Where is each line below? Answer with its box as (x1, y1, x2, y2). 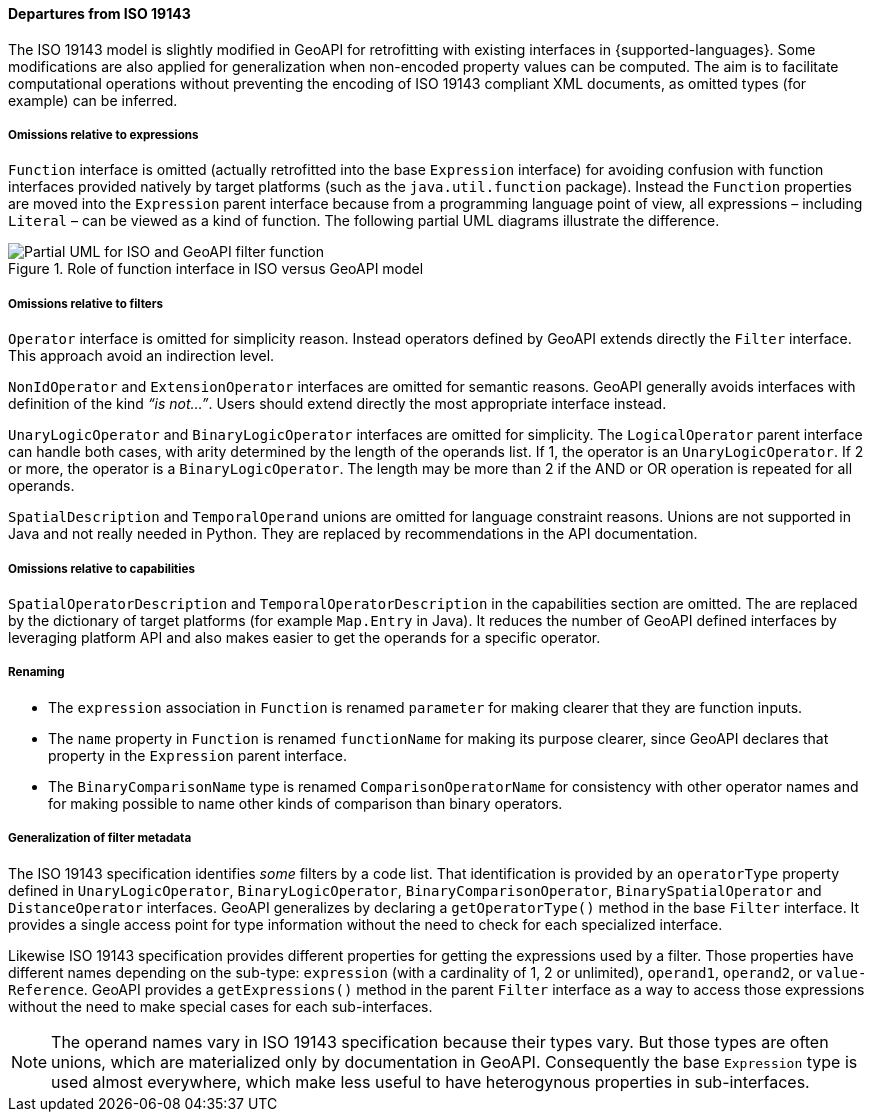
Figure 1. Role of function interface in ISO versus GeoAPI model (8, 260, 424, 278)
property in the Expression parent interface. (48, 746, 348, 764)
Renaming (8, 665, 65, 680)
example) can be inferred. (8, 91, 178, 109)
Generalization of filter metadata (8, 831, 192, 846)
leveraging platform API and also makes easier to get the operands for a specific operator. (8, 628, 601, 646)
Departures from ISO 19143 (8, 5, 191, 22)
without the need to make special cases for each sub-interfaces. (8, 997, 433, 1015)
